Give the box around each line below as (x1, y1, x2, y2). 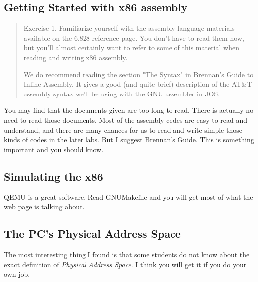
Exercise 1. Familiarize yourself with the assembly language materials (23, 23, 235, 33)
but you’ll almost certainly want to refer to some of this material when (23, 42, 239, 53)
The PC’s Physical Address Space (4, 226, 181, 241)
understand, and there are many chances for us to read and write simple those (4, 124, 242, 135)
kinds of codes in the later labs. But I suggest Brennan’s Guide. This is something (4, 134, 254, 145)
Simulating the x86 (4, 168, 103, 184)
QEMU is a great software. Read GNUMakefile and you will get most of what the (4, 191, 253, 202)
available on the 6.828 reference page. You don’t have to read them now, (23, 32, 244, 43)
